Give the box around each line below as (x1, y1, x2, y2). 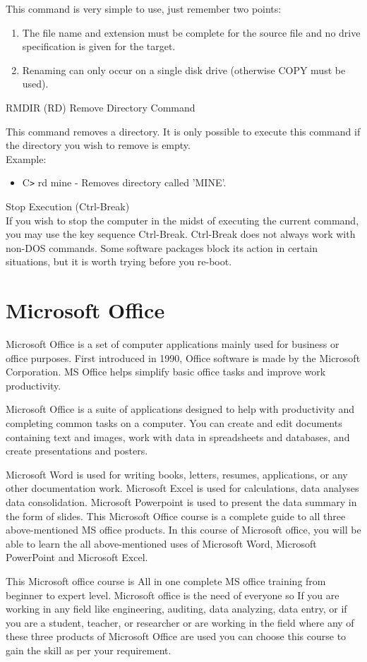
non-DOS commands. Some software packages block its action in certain (6, 240, 318, 255)
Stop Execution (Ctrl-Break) (6, 199, 130, 213)
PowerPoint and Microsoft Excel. (6, 550, 148, 565)
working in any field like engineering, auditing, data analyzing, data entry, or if (6, 601, 347, 616)
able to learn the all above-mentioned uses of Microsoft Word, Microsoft (6, 536, 317, 550)
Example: (6, 151, 47, 166)
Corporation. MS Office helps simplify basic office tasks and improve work (6, 364, 326, 379)
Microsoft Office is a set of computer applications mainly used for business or (6, 337, 339, 351)
